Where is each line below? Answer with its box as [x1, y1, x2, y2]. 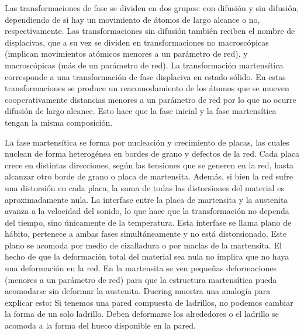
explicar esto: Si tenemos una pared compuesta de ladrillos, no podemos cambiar [5, 296, 293, 308]
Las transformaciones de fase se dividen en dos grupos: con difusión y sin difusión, [5, 2, 299, 13]
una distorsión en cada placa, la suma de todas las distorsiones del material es [5, 181, 284, 194]
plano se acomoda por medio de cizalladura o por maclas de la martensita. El [5, 239, 282, 251]
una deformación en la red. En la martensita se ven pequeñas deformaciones [5, 262, 277, 274]
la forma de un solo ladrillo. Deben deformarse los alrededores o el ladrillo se [5, 308, 279, 320]
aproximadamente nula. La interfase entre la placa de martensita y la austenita [5, 193, 288, 205]
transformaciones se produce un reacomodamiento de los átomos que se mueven [5, 82, 289, 94]
